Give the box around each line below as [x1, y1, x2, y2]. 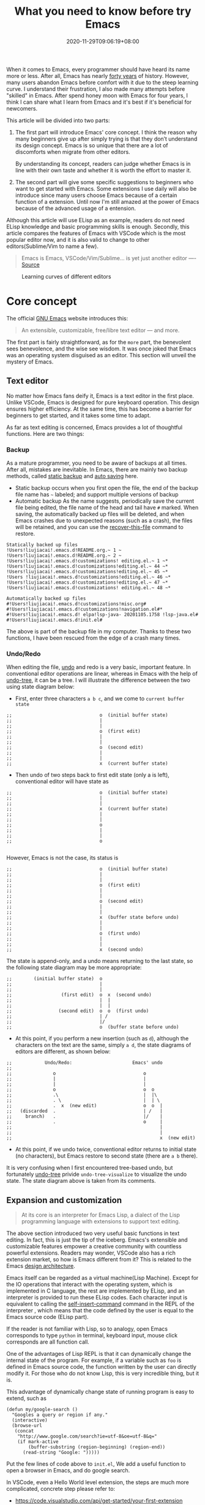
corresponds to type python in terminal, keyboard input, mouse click [6, 1332, 178, 1339]
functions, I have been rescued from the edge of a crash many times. [6, 634, 181, 641]
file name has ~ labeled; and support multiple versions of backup [15, 490, 179, 498]
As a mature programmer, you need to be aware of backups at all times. [6, 459, 187, 466]
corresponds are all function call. [6, 1338, 90, 1345]
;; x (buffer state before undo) [6, 915, 179, 921]
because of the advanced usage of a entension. [15, 204, 136, 212]
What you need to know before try [14, 4, 192, 18]
